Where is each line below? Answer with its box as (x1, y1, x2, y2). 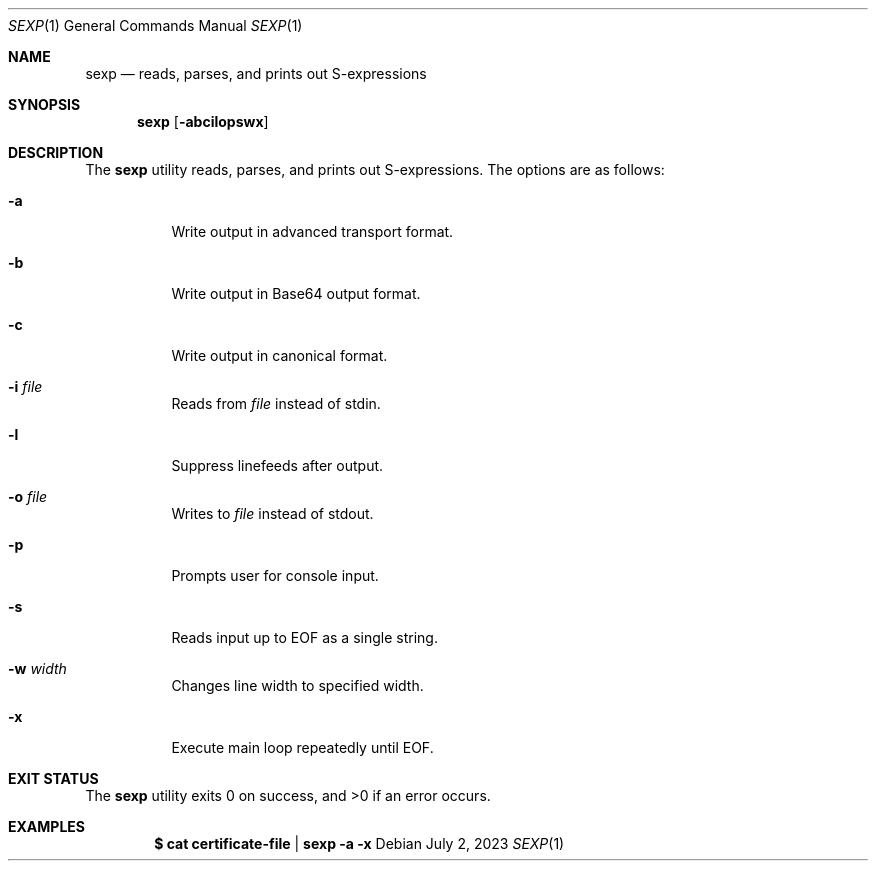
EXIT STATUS (8, 770, 99, 787)
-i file (8, 378, 43, 395)
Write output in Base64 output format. (171, 285, 421, 302)
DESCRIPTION (8, 144, 104, 161)
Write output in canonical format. (171, 347, 388, 364)
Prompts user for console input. (171, 567, 379, 584)
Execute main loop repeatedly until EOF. (171, 739, 434, 756)
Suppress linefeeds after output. (171, 457, 384, 474)
